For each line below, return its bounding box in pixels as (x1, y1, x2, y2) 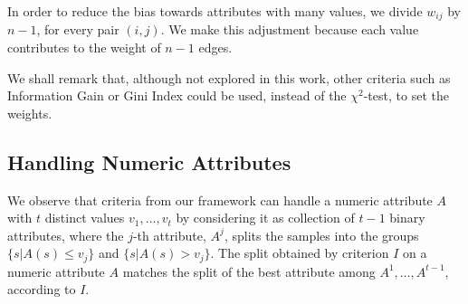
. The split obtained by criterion (210, 243, 389, 262)
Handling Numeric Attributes (7, 147, 291, 176)
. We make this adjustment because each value (160, 20, 419, 39)
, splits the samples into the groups (224, 225, 419, 244)
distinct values (44, 208, 125, 227)
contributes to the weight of (7, 38, 161, 57)
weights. (7, 103, 53, 122)
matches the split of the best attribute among (122, 261, 376, 280)
